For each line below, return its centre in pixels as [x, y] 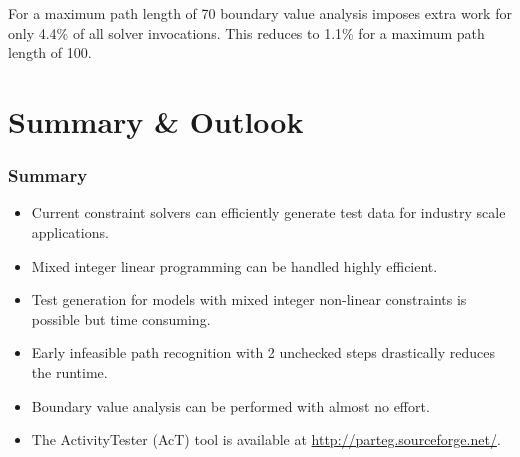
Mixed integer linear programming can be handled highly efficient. [234, 265]
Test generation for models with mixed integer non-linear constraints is [249, 299]
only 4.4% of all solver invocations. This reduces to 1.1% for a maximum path [246, 32]
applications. [70, 231]
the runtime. [69, 371]
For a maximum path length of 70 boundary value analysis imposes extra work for [260, 13]
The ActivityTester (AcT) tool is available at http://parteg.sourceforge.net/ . [266, 439]
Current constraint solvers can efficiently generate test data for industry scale [268, 212]
